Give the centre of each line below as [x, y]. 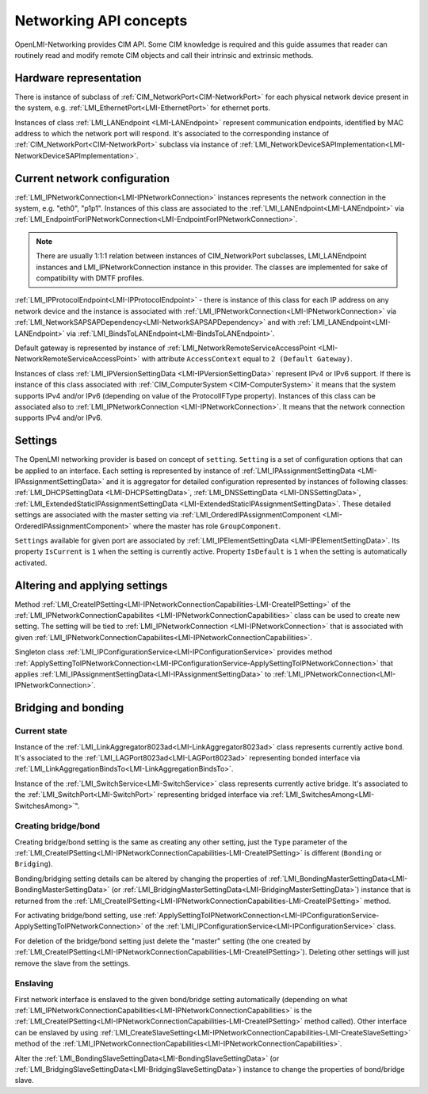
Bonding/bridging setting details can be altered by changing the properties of [141, 879]
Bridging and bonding [69, 708]
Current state [41, 731]
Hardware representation [78, 78]
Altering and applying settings [91, 585]
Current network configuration [92, 178]
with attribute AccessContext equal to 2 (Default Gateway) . [247, 359]
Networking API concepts [101, 21]
